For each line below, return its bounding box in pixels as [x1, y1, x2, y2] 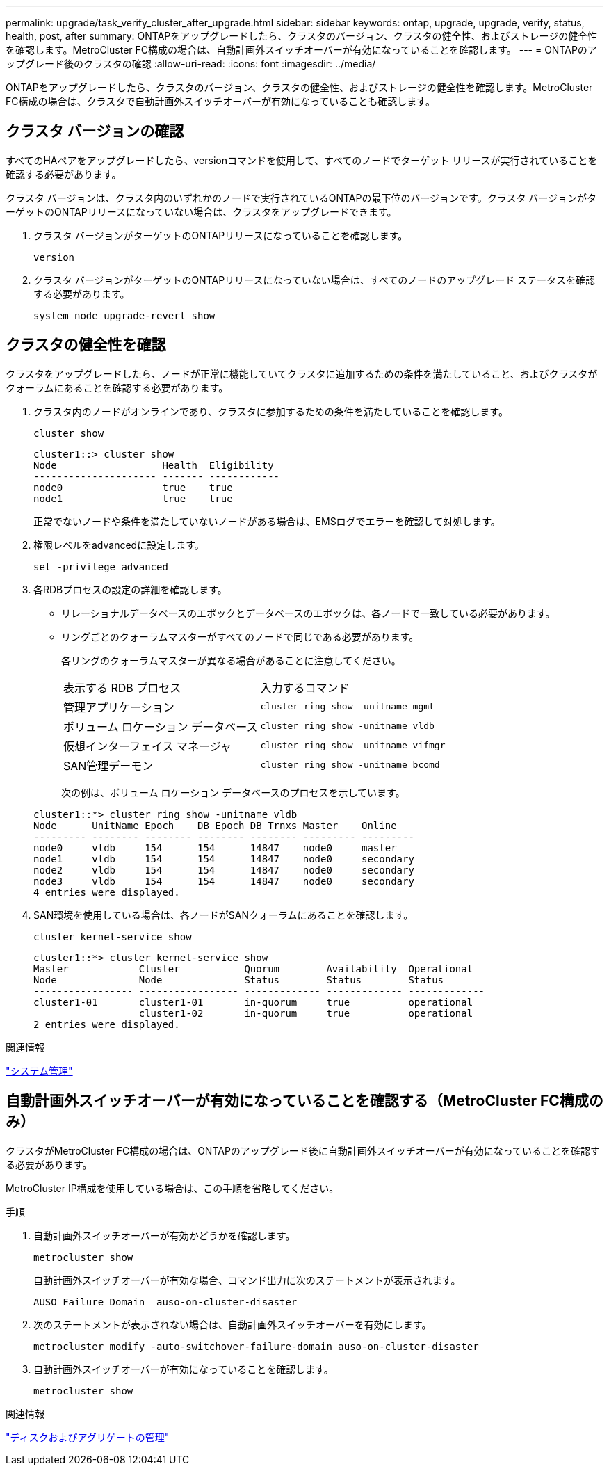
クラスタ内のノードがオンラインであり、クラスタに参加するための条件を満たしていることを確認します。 [33, 405, 508, 417]
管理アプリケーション [63, 700, 174, 714]
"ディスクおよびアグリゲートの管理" [6, 1431, 170, 1443]
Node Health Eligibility [33, 459, 274, 471]
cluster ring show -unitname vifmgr [260, 740, 446, 751]
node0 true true [33, 481, 233, 493]
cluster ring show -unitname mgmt [260, 701, 435, 712]
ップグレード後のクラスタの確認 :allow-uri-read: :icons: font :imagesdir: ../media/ [6, 58, 376, 70]
